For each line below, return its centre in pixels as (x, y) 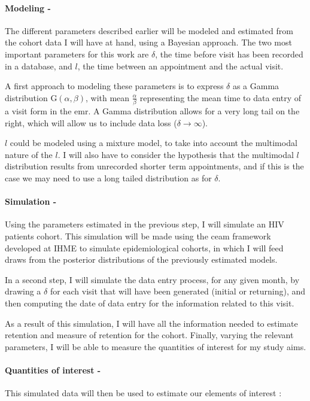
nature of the (29, 154)
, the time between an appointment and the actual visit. (180, 66)
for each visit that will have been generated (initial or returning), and (178, 291)
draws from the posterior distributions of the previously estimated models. (141, 259)
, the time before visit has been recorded (229, 54)
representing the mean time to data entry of (220, 97)
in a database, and (39, 66)
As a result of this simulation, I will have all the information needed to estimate (151, 323)
